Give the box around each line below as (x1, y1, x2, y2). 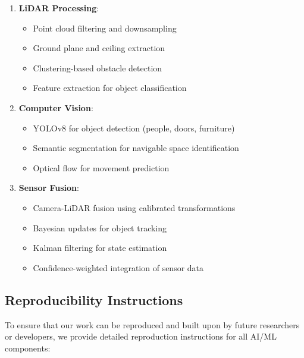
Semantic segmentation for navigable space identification (33, 142, 239, 154)
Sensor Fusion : (18, 181, 79, 194)
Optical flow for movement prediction (33, 161, 170, 174)
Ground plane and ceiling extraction (33, 42, 165, 54)
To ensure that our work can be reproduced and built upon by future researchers (5, 318, 300, 331)
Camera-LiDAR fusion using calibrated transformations (33, 201, 236, 213)
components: (5, 341, 51, 354)
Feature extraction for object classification (33, 81, 187, 94)
